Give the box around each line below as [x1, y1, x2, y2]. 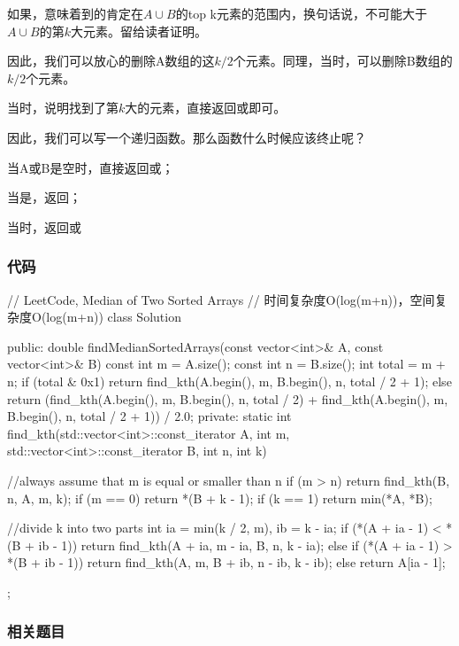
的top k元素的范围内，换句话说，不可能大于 [175, 4, 427, 22]
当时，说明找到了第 [7, 98, 119, 117]
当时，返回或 [7, 217, 81, 236]
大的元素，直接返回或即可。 [125, 98, 287, 117]
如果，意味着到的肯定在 [7, 4, 143, 22]
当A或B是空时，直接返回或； [7, 158, 174, 176]
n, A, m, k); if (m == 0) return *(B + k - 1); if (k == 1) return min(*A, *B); [7, 488, 432, 507]
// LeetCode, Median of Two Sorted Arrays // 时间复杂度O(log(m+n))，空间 [7, 290, 435, 308]
